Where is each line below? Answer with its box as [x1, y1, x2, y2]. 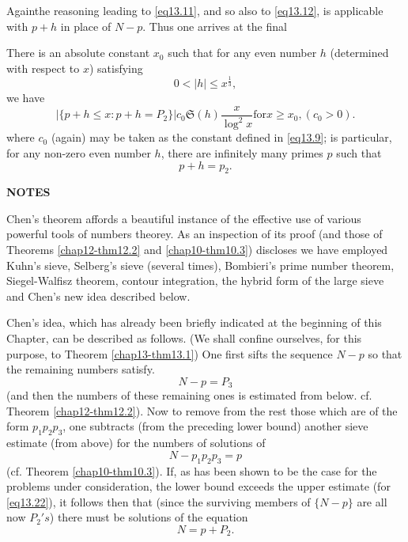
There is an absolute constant [6, 44, 150, 61]
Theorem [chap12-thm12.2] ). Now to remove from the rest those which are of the [6, 402, 398, 419]
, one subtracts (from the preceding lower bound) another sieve [62, 418, 368, 434]
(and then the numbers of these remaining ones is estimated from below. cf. [6, 387, 372, 404]
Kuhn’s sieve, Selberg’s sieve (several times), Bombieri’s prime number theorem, [6, 256, 395, 273]
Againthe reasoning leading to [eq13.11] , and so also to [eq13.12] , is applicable [6, 2, 383, 18]
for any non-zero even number [6, 144, 151, 161]
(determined [330, 44, 389, 61]
